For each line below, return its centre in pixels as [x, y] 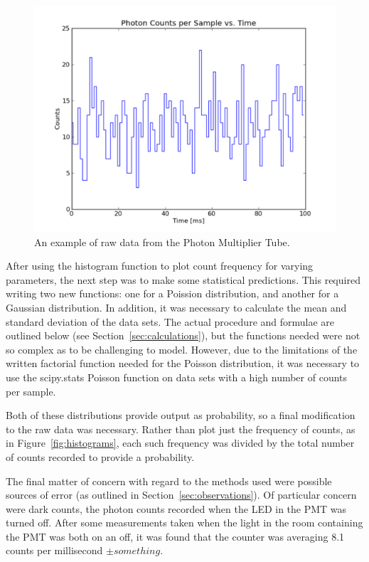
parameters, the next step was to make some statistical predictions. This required [183, 279]
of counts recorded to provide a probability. [100, 456]
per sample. [31, 391]
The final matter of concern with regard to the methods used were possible [169, 481]
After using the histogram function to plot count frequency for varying [160, 266]
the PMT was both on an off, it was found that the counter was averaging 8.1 [175, 536]
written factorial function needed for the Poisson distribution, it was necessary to [183, 363]
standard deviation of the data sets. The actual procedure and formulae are [170, 321]
